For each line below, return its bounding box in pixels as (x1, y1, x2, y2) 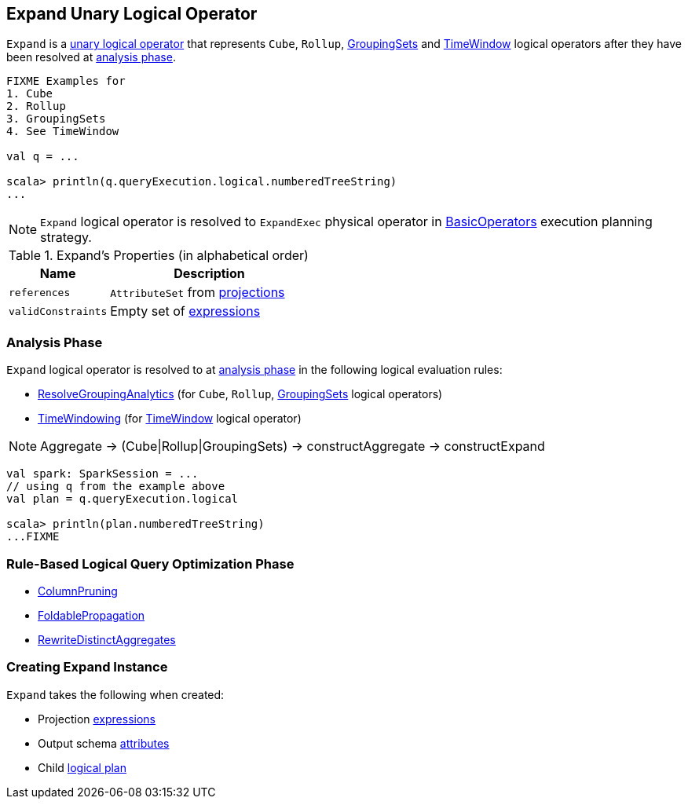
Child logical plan (38, 760, 126, 774)
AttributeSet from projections (110, 284, 285, 301)
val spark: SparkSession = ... (6, 467, 199, 481)
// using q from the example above (6, 480, 225, 493)
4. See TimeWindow (6, 125, 119, 138)
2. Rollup (6, 100, 66, 113)
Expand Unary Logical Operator (6, 4, 258, 24)
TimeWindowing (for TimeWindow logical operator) (38, 412, 302, 426)
